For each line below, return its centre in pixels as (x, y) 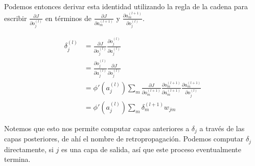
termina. (17, 159)
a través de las (222, 128)
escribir (16, 18)
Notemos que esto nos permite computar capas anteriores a (97, 128)
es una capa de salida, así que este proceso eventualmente (151, 149)
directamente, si (29, 149)
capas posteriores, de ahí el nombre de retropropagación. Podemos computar (124, 139)
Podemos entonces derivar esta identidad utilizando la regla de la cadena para (126, 6)
